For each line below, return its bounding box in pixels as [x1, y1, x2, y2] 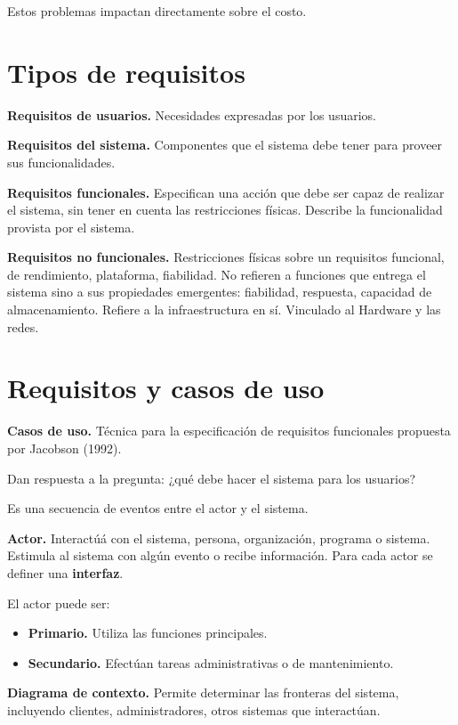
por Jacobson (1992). [7, 438, 122, 457]
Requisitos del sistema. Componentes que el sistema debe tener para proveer [7, 135, 443, 154]
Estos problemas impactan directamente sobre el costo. [7, 2, 307, 20]
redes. [7, 317, 39, 336]
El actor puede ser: [7, 593, 110, 612]
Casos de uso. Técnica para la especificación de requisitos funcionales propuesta [7, 421, 451, 440]
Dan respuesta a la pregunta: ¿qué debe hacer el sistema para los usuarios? [7, 468, 416, 487]
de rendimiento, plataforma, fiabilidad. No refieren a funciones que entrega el [7, 265, 426, 283]
